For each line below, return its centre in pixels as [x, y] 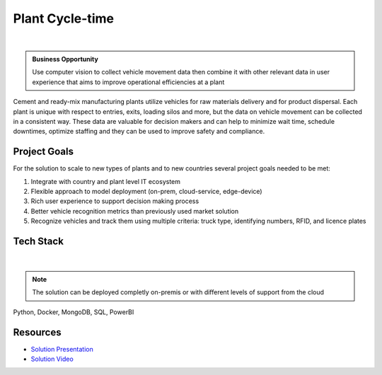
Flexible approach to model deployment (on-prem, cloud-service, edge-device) [146, 191]
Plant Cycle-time [64, 18]
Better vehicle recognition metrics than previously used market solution [135, 211]
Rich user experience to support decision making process [115, 201]
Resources [37, 332]
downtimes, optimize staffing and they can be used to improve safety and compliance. [139, 132]
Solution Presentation [62, 349]
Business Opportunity [65, 59]
